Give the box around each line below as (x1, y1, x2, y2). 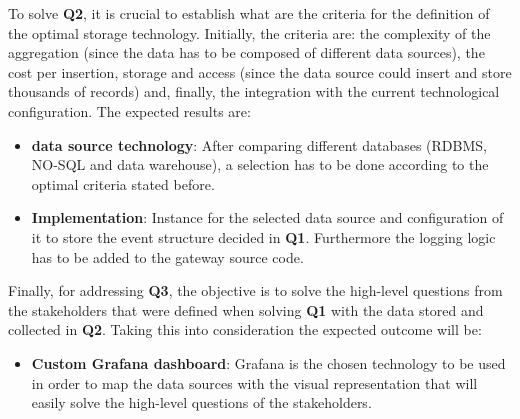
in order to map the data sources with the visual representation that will (31, 372, 478, 393)
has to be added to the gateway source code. (31, 246, 304, 267)
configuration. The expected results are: (8, 100, 251, 121)
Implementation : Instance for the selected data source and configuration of (31, 207, 504, 228)
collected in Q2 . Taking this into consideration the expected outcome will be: (8, 319, 482, 340)
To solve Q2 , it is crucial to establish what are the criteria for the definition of (8, 3, 490, 23)
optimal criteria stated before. (31, 173, 215, 194)
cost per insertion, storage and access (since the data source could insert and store (8, 61, 512, 82)
